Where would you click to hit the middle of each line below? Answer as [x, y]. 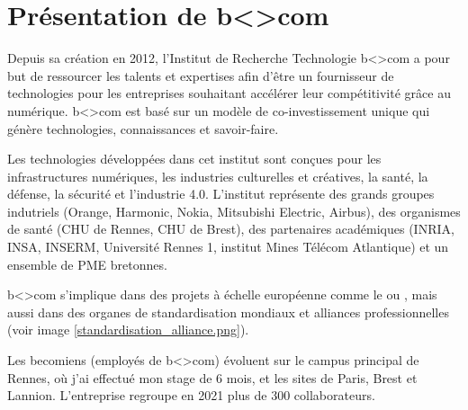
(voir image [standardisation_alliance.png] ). [128, 330]
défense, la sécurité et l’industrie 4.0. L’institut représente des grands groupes [221, 194]
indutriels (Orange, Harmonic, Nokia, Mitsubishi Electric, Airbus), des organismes [234, 211]
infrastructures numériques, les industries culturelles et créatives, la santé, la [218, 176]
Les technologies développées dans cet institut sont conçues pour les [194, 159]
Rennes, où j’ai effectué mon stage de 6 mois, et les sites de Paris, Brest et [212, 377]
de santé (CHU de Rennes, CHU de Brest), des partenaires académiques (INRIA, [231, 229]
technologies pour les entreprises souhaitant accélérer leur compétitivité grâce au [229, 93]
